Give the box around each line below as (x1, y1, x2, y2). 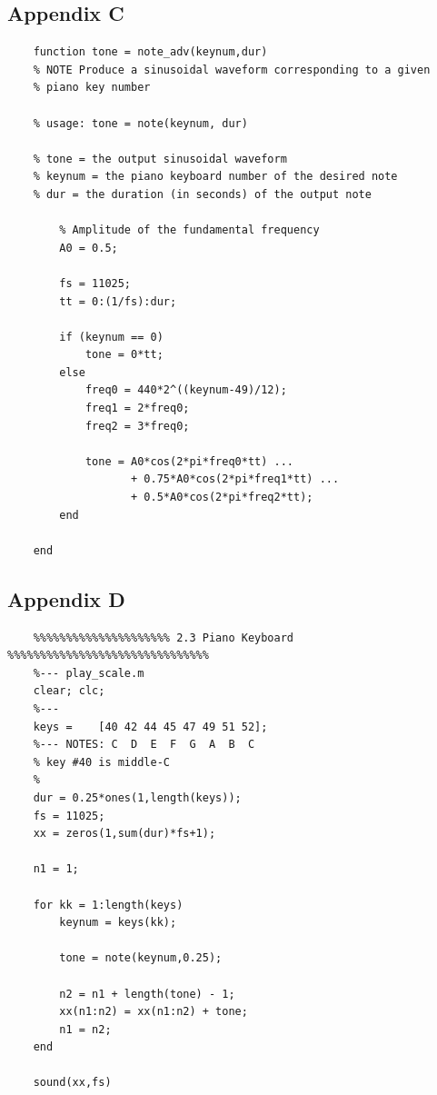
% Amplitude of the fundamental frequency (59, 224, 320, 237)
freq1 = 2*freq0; (84, 402, 190, 415)
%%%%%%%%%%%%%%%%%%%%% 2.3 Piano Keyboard (33, 631, 293, 644)
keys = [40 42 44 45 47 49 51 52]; (33, 720, 268, 733)
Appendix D (7, 584, 125, 612)
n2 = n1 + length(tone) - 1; (59, 987, 235, 1000)
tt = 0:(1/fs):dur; (59, 294, 177, 308)
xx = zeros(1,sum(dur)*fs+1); (33, 827, 216, 841)
